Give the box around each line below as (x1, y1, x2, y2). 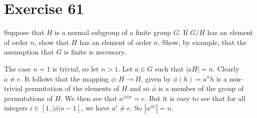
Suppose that (4, 27, 44, 37)
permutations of (4, 92, 52, 103)
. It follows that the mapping (20, 73, 109, 83)
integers (4, 102, 28, 113)
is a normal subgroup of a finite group (54, 27, 171, 37)
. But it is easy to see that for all (144, 92, 245, 103)
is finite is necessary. (64, 46, 126, 57)
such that (155, 63, 184, 73)
